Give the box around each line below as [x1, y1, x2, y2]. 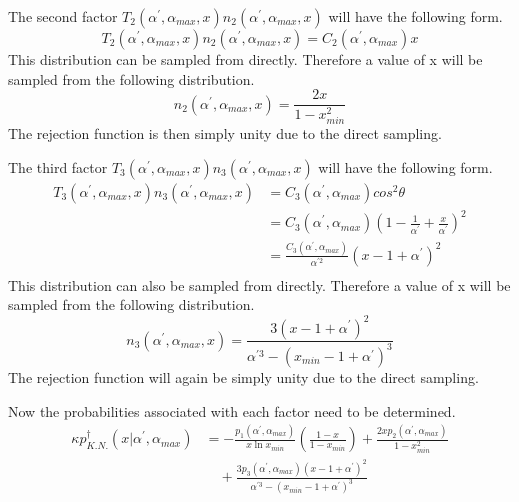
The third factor [8, 156, 108, 177]
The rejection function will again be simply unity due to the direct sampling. [8, 366, 479, 387]
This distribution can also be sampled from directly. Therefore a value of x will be [8, 274, 511, 295]
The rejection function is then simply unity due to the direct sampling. [8, 123, 442, 144]
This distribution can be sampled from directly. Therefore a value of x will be [8, 49, 483, 69]
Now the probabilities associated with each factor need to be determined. [8, 400, 456, 421]
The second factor [8, 6, 118, 26]
